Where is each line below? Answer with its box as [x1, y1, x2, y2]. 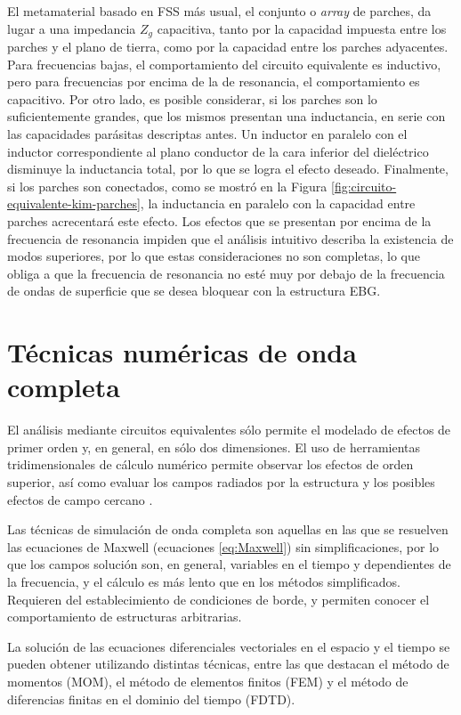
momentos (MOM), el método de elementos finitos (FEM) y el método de [7, 671, 408, 690]
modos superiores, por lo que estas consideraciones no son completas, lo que [7, 247, 420, 265]
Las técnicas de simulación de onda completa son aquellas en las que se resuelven [7, 520, 449, 539]
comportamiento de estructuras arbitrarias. [7, 607, 242, 626]
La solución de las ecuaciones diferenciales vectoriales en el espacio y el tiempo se [7, 637, 450, 655]
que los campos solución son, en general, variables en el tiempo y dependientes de [7, 555, 451, 573]
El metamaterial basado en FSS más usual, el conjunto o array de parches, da [7, 2, 432, 20]
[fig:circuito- [331, 176, 397, 195]
